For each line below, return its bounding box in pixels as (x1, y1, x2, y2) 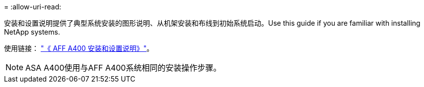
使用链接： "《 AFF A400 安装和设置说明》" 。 (4, 44, 154, 52)
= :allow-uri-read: (4, 2, 62, 11)
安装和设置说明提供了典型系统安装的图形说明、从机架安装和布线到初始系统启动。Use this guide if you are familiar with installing (4, 19, 421, 27)
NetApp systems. (4, 28, 60, 36)
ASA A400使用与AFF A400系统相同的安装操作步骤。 (25, 63, 221, 73)
